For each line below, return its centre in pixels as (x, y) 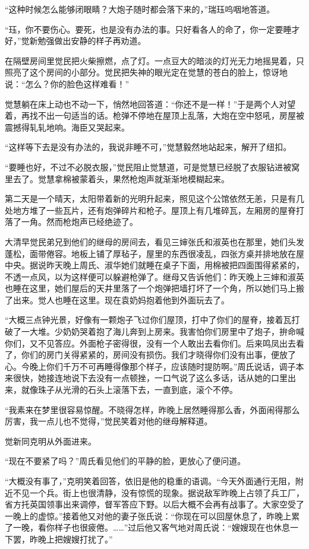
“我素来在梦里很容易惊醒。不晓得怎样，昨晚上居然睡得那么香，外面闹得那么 (152, 409)
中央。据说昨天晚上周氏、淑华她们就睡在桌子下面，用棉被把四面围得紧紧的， (154, 265)
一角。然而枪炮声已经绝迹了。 (79, 222)
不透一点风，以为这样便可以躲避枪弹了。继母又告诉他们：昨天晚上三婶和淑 (150, 276)
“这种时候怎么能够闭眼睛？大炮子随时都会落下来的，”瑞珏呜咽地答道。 (140, 9)
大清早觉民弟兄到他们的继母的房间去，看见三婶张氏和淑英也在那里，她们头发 (154, 241)
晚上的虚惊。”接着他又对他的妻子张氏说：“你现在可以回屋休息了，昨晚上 (152, 515)
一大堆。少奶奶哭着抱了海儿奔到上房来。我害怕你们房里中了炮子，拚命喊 (163, 331)
